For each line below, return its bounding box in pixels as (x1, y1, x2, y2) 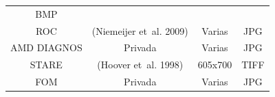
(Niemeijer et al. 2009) (91, 23, 188, 38)
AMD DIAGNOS (10, 40, 82, 55)
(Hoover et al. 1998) (97, 57, 184, 72)
